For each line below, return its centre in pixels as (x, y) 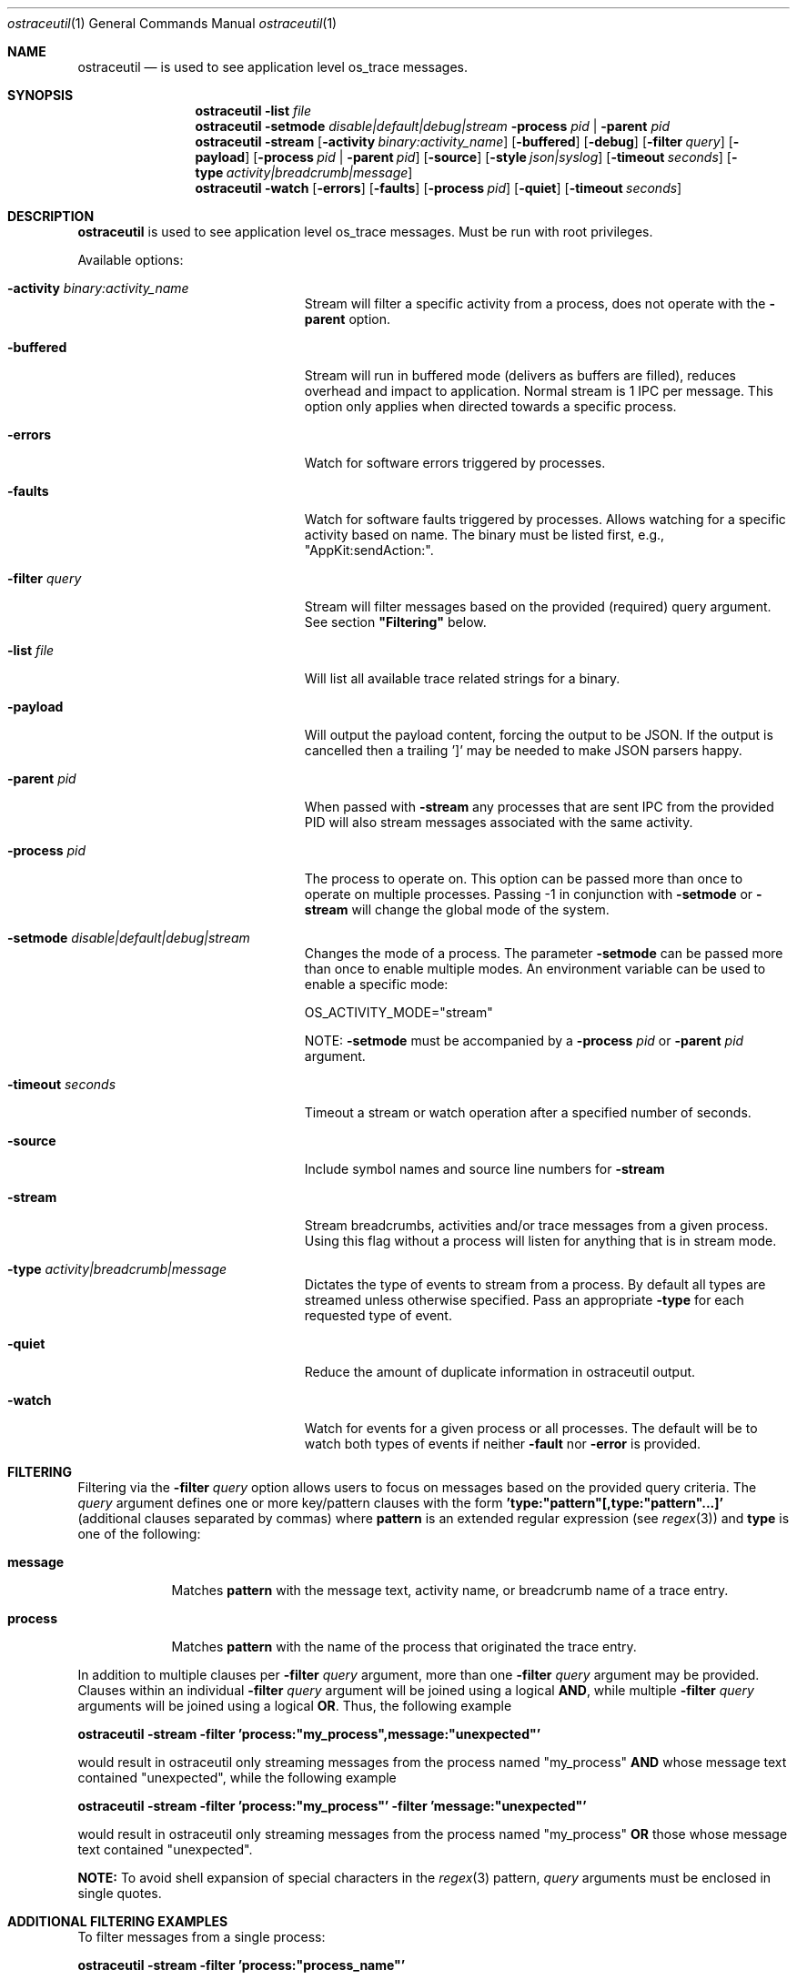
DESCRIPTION (51, 216)
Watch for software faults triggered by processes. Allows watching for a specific (545, 519)
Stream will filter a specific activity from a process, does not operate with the (535, 303)
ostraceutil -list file (253, 111)
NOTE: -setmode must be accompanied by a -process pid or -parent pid (524, 1041)
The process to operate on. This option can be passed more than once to (524, 879)
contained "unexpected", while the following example (237, 1778)
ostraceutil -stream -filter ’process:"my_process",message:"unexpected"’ (309, 1734)
